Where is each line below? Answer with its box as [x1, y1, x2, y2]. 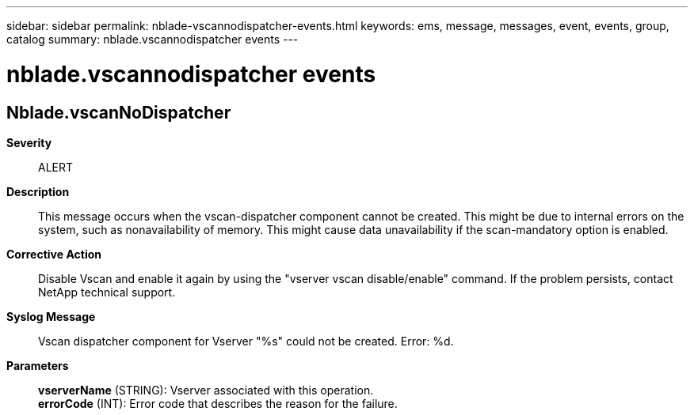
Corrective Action [6, 247, 101, 261]
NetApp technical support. [38, 285, 176, 299]
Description [6, 184, 70, 198]
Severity [6, 135, 52, 149]
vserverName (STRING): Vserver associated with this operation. [38, 383, 374, 397]
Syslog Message [6, 309, 96, 323]
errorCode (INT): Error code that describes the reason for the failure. [38, 396, 398, 410]
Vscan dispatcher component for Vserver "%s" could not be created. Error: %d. [38, 334, 454, 348]
